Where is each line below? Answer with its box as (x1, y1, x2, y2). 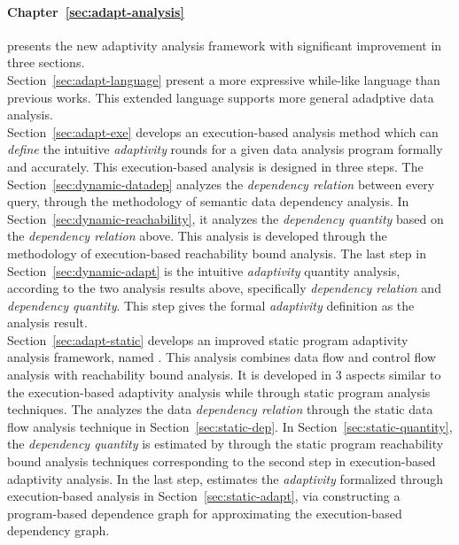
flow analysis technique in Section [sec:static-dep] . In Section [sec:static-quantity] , (7, 417, 453, 435)
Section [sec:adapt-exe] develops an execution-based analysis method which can (7, 122, 439, 141)
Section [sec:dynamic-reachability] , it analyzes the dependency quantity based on (7, 209, 444, 227)
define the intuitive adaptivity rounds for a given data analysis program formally (7, 140, 443, 158)
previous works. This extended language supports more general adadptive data (7, 88, 434, 106)
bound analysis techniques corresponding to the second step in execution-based (7, 452, 436, 471)
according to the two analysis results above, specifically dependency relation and (7, 279, 441, 297)
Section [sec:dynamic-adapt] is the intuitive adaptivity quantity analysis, (7, 261, 401, 280)
